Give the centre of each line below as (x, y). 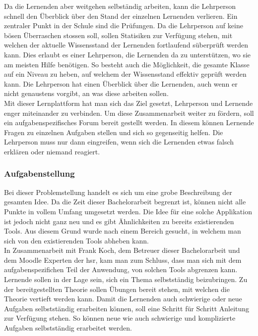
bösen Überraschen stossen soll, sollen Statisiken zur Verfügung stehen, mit (118, 35)
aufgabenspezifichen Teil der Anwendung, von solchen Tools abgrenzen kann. (121, 269)
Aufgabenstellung (39, 173)
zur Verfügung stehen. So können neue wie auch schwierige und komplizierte (120, 318)
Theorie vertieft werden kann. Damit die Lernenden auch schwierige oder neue (123, 299)
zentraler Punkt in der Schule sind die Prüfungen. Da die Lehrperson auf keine (124, 25)
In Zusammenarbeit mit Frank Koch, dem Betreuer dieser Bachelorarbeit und (122, 250)
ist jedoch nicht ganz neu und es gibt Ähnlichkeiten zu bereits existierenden (119, 221)
